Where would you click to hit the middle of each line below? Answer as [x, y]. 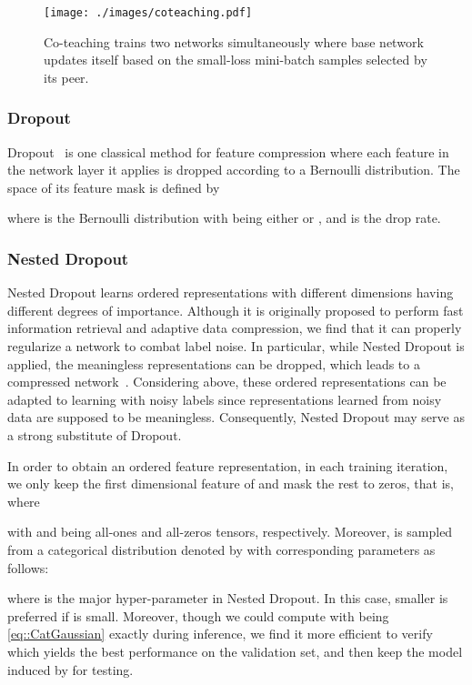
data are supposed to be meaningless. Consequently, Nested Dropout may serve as [236, 417]
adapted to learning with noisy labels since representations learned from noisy [225, 399]
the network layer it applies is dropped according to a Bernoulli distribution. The [234, 170]
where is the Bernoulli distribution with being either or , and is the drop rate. [224, 218]
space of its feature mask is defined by [114, 187]
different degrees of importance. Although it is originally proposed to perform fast [236, 310]
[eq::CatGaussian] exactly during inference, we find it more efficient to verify [220, 634]
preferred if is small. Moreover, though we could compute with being [198, 615]
